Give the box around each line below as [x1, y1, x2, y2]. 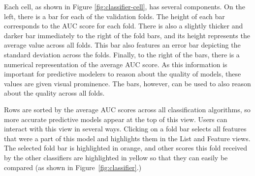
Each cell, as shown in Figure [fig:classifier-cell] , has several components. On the [4, 1, 245, 11]
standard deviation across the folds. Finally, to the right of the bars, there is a [4, 49, 240, 59]
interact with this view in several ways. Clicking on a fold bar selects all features [4, 124, 247, 134]
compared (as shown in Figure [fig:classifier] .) [4, 162, 142, 172]
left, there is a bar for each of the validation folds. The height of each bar [4, 11, 225, 21]
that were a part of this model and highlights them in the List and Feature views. [4, 133, 251, 143]
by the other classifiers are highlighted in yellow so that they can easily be [4, 152, 228, 162]
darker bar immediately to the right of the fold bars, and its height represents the [4, 30, 250, 40]
